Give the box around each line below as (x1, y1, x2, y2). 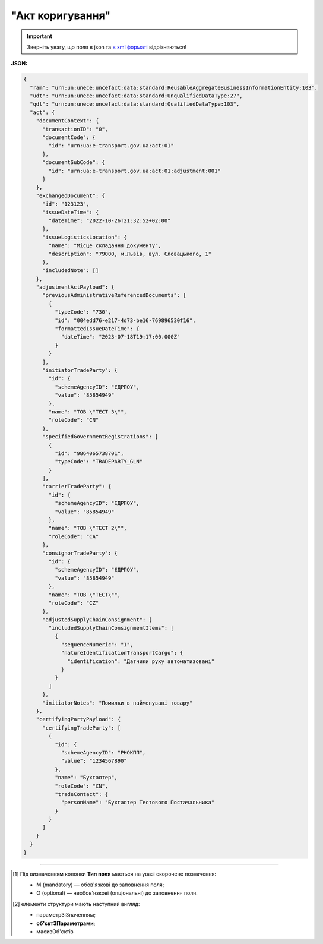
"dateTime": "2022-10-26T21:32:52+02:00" (48, 217, 171, 224)
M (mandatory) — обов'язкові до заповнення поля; (36, 881, 164, 888)
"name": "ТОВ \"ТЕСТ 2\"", (48, 525, 127, 532)
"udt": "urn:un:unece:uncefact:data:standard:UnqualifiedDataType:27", (30, 93, 243, 99)
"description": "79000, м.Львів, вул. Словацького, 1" (48, 250, 212, 257)
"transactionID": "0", (42, 125, 109, 132)
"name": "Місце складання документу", (48, 242, 161, 249)
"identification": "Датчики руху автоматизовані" (67, 658, 215, 665)
